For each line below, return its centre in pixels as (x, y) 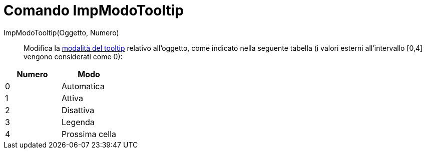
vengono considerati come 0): (73, 56)
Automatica (83, 86)
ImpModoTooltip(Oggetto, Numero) (61, 32)
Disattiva (78, 110)
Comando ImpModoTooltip (94, 10)
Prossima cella (89, 134)
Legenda (78, 122)
